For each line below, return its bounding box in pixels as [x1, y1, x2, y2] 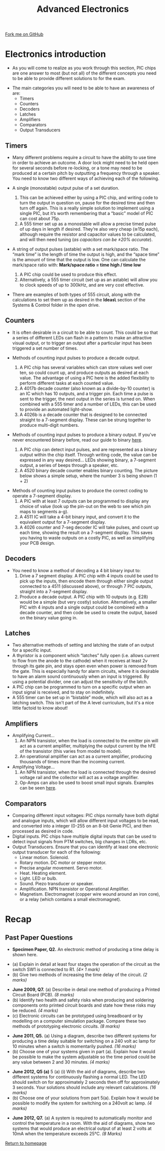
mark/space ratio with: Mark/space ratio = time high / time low [12, 262, 141, 268]
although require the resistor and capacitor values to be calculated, [19, 231, 156, 237]
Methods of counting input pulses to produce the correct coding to [12, 488, 148, 493]
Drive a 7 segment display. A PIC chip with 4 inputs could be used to [19, 573, 159, 578]
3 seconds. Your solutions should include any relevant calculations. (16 [12, 1084, 156, 1090]
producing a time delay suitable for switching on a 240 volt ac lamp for [12, 1038, 156, 1044]
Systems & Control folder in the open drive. [12, 302, 100, 308]
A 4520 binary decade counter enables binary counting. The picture [19, 467, 158, 473]
